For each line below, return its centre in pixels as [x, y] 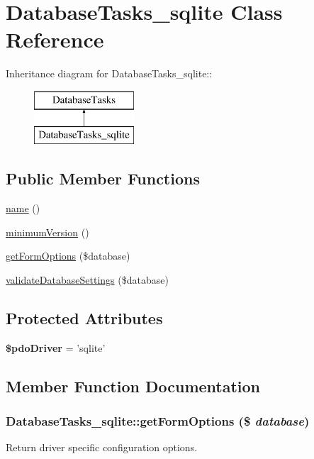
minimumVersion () [47, 232]
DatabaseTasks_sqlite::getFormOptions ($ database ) [158, 421]
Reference [55, 39]
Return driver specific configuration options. [102, 447]
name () [23, 208]
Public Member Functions [103, 178]
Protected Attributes [84, 318]
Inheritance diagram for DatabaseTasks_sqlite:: [109, 73]
